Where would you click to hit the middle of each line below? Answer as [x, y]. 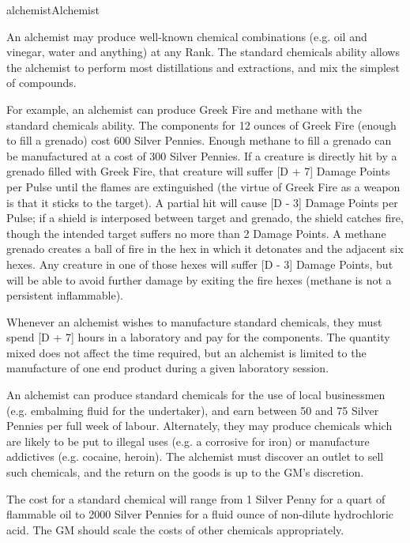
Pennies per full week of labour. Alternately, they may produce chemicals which [199, 426]
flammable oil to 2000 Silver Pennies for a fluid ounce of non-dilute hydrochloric [200, 514]
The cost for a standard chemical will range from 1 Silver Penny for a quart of [196, 498]
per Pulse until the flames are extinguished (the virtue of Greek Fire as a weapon [203, 186]
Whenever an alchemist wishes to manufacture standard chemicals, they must [194, 321]
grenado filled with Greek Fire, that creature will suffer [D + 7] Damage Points [198, 171]
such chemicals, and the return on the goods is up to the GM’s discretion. [185, 472]
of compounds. [41, 83]
